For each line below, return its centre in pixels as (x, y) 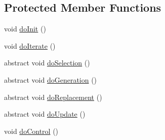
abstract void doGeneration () (51, 79)
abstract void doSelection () (47, 63)
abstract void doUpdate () (45, 114)
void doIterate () (30, 45)
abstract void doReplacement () (53, 97)
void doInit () (25, 29)
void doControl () (31, 131)
